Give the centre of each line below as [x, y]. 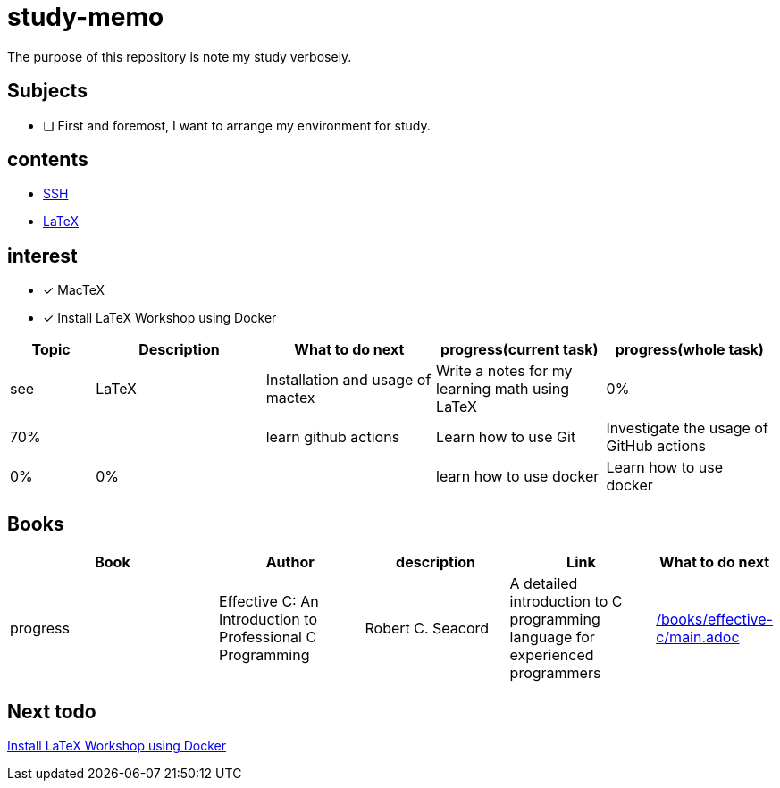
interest [42, 256]
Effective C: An [268, 602]
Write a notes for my [504, 371]
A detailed [544, 584]
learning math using [503, 389]
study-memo [86, 17]
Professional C [268, 637]
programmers [555, 673]
